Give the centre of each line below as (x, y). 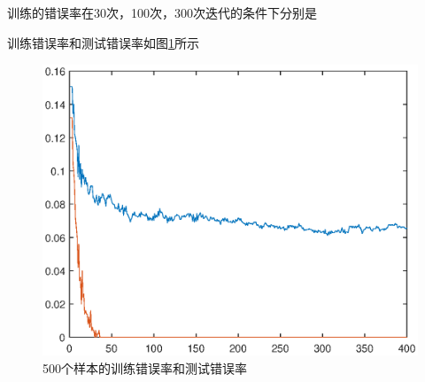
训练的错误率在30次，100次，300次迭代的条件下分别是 (162, 13)
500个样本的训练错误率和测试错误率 (145, 367)
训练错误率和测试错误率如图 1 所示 (103, 42)
